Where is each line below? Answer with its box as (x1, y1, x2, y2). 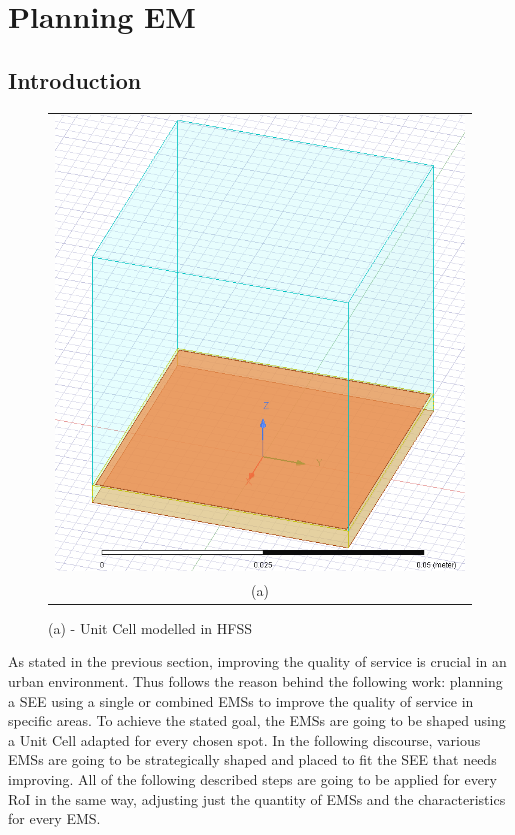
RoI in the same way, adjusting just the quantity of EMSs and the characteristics (8, 788, 506, 809)
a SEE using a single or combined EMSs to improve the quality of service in (8, 690, 474, 711)
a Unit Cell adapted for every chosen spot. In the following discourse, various (8, 729, 481, 750)
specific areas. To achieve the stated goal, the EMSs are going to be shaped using (8, 710, 506, 731)
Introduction (8, 64, 142, 95)
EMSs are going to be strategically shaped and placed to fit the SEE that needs (8, 749, 497, 770)
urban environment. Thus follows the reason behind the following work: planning (8, 670, 503, 691)
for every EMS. (8, 808, 101, 829)
